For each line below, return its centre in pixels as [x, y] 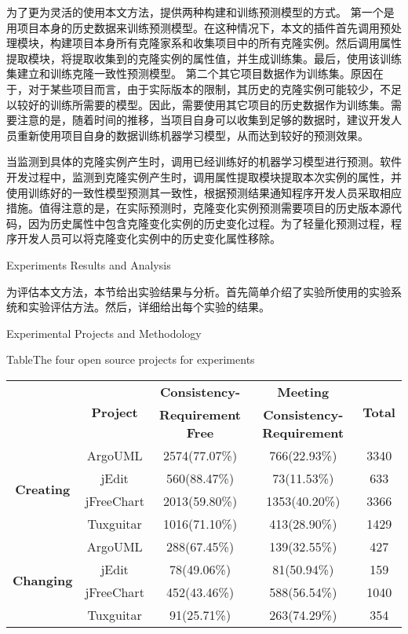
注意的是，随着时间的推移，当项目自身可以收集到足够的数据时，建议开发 [204, 120]
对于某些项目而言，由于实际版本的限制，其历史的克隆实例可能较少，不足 [215, 88]
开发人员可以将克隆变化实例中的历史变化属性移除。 [149, 238]
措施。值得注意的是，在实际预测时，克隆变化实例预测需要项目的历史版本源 [199, 208]
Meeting [303, 391]
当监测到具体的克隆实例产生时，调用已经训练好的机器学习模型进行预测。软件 [204, 161]
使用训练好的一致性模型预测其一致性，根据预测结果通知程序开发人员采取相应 [204, 192]
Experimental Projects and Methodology [104, 333]
